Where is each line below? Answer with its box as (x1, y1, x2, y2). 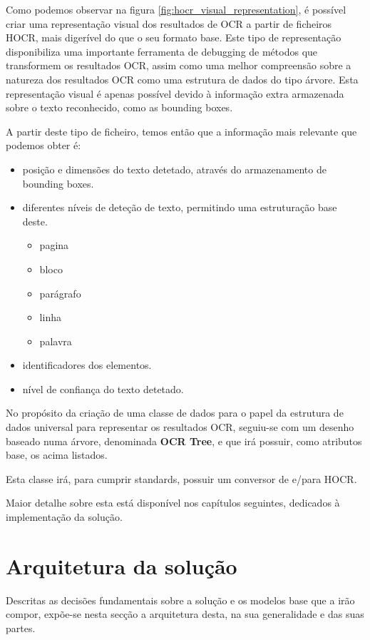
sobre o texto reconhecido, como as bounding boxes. (6, 100, 233, 115)
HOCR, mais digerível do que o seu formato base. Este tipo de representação (6, 30, 341, 45)
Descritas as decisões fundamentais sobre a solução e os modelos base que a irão (6, 592, 355, 607)
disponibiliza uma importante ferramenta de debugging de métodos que (6, 44, 318, 59)
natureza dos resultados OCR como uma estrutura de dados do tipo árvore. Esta (6, 71, 359, 86)
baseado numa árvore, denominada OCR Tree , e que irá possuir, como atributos (6, 433, 362, 448)
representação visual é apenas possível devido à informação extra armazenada (6, 86, 344, 101)
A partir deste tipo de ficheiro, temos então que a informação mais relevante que (6, 123, 357, 138)
